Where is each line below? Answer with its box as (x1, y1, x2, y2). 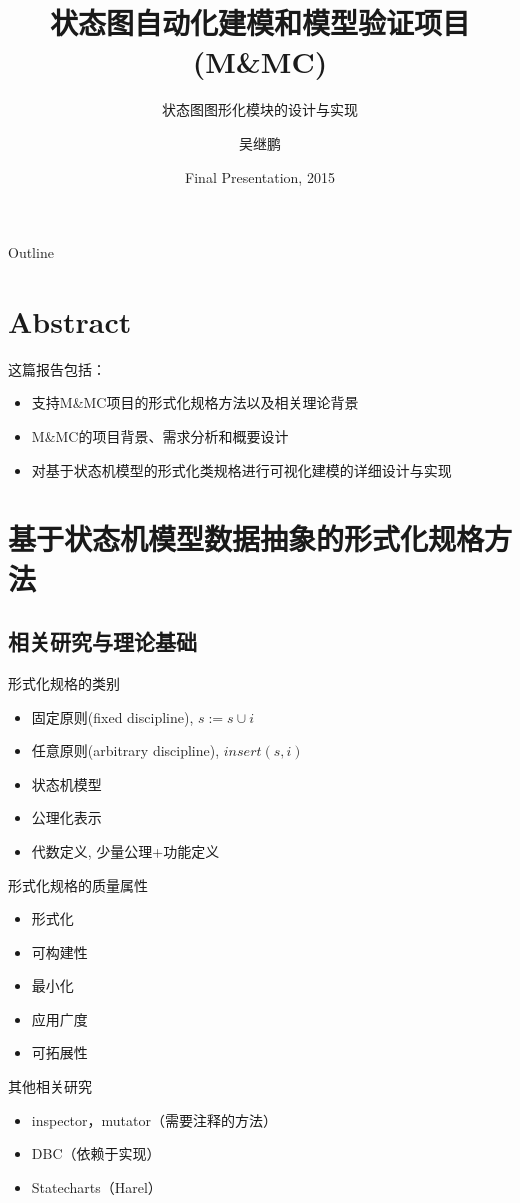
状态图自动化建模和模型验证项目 (49, 2, 470, 43)
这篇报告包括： (8, 358, 106, 379)
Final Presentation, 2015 (185, 166, 335, 187)
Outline (8, 242, 54, 263)
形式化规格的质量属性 (8, 874, 148, 895)
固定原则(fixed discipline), (31, 706, 194, 727)
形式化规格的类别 (8, 672, 120, 693)
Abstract (8, 300, 132, 341)
